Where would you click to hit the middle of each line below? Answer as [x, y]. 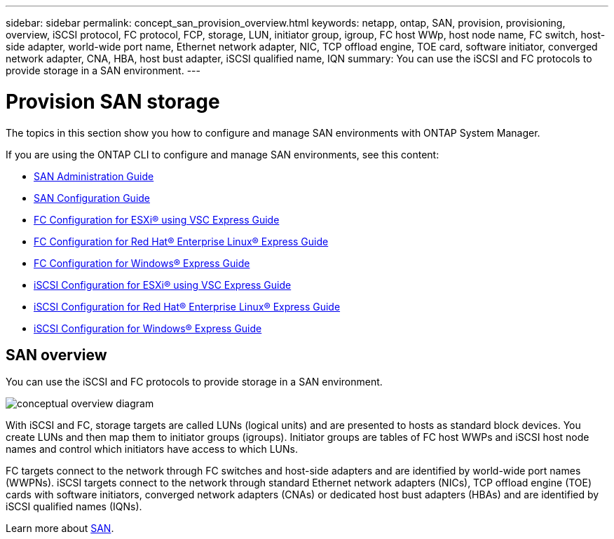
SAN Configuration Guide [92, 198]
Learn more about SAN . [60, 528]
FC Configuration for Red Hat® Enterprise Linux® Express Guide [181, 241]
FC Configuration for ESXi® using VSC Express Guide [157, 219]
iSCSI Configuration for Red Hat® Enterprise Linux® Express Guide [187, 306]
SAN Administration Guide [94, 176]
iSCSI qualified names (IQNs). [74, 507]
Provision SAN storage [113, 101]
